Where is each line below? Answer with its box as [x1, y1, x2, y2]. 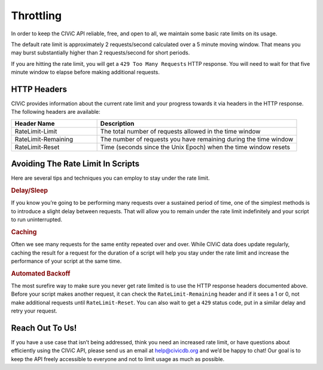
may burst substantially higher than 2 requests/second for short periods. [11, 49, 190, 56]
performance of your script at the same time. [11, 257, 122, 265]
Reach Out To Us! [11, 323, 77, 333]
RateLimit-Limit [14, 127, 57, 135]
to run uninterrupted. [11, 216, 63, 223]
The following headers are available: [11, 108, 101, 116]
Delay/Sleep [11, 186, 48, 195]
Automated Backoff [11, 269, 71, 278]
